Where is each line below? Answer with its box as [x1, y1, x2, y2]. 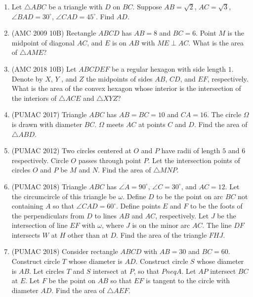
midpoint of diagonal [11, 37, 75, 47]
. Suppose [132, 1, 162, 11]
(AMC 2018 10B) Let [11, 63, 77, 74]
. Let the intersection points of [148, 155, 240, 165]
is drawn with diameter [11, 119, 82, 129]
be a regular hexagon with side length [111, 63, 226, 74]
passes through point [78, 155, 141, 165]
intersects [11, 229, 41, 240]
